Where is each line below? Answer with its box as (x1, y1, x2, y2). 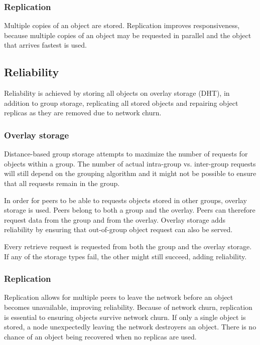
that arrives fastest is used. (4, 40, 87, 50)
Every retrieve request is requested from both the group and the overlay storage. (4, 241, 252, 251)
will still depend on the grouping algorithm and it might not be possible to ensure (4, 168, 256, 179)
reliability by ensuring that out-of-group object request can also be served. (4, 224, 233, 235)
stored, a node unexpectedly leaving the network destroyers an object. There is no (4, 321, 256, 332)
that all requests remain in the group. (4, 178, 120, 188)
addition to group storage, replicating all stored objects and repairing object (4, 97, 238, 108)
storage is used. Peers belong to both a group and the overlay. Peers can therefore (4, 205, 255, 215)
